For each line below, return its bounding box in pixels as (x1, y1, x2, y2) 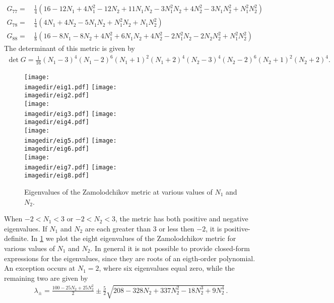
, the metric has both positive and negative (115, 213, 248, 224)
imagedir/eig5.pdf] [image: (24, 137, 117, 144)
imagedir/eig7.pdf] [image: (24, 163, 117, 171)
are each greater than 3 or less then (85, 223, 194, 233)
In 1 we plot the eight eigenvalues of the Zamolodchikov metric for (31, 233, 236, 244)
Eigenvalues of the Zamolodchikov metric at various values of (24, 186, 213, 197)
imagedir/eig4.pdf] (24, 118, 89, 126)
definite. (4, 233, 29, 244)
